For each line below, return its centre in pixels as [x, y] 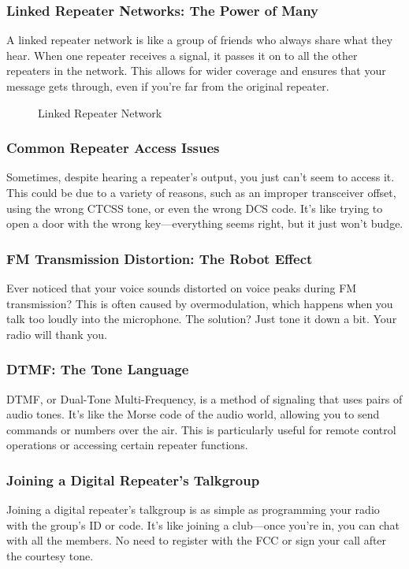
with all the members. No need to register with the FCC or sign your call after [197, 540]
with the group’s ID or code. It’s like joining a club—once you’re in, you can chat [203, 524]
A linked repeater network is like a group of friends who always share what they [200, 40]
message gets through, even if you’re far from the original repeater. [168, 86]
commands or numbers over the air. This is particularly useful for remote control [201, 429]
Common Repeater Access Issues [113, 148]
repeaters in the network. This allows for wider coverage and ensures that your [196, 71]
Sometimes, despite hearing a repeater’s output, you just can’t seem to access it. [201, 177]
